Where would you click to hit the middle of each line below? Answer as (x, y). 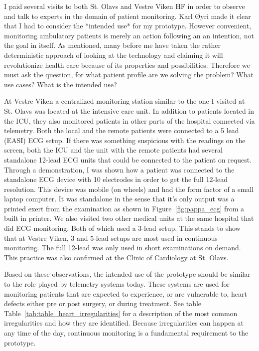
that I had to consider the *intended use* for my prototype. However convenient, (128, 26)
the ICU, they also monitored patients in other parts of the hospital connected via (129, 120)
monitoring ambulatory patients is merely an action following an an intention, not (129, 35)
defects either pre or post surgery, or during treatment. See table (103, 303)
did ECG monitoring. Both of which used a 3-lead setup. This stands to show (122, 228)
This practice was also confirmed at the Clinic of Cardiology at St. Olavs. (116, 257)
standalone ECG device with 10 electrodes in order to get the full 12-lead (116, 179)
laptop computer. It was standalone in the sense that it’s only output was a (119, 199)
